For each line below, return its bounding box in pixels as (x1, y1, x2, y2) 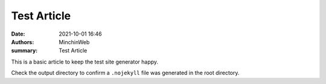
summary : (11, 47, 38, 54)
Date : (11, 30, 25, 37)
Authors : (11, 38, 34, 45)
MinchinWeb (59, 38, 90, 45)
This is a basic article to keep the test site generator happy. (11, 58, 159, 65)
